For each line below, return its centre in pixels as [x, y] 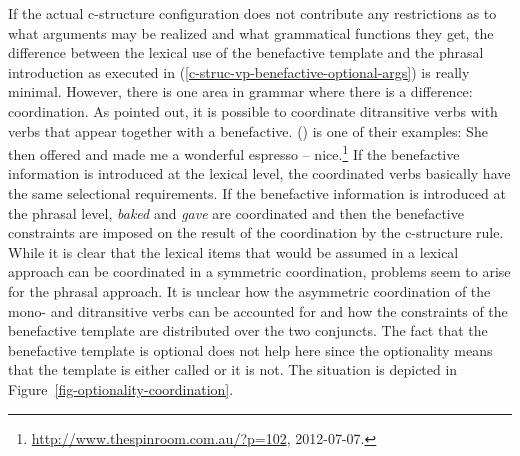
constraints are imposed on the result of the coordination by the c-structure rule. [256, 232]
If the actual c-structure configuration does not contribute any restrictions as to [252, 13]
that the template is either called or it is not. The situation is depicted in [233, 369]
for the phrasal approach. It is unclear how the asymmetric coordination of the [249, 290]
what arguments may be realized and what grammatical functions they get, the [251, 32]
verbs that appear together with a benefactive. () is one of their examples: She [248, 130]
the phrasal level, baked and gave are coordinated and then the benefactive [236, 212]
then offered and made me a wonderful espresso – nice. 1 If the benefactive [234, 152]
